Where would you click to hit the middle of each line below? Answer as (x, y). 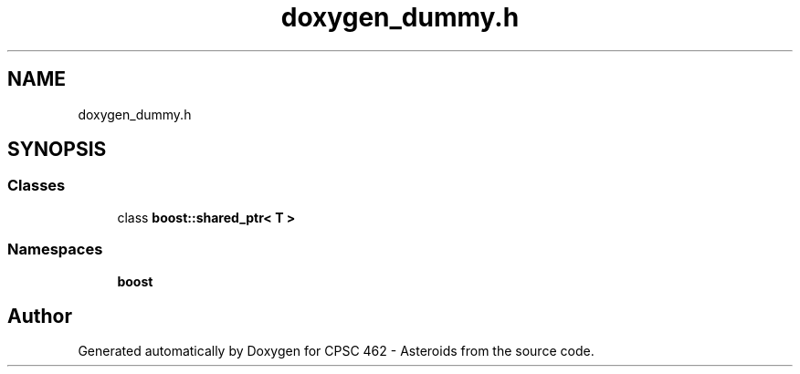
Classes (37, 186)
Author (40, 316)
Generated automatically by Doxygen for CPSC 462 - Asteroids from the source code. (336, 351)
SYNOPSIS (57, 150)
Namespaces (55, 249)
